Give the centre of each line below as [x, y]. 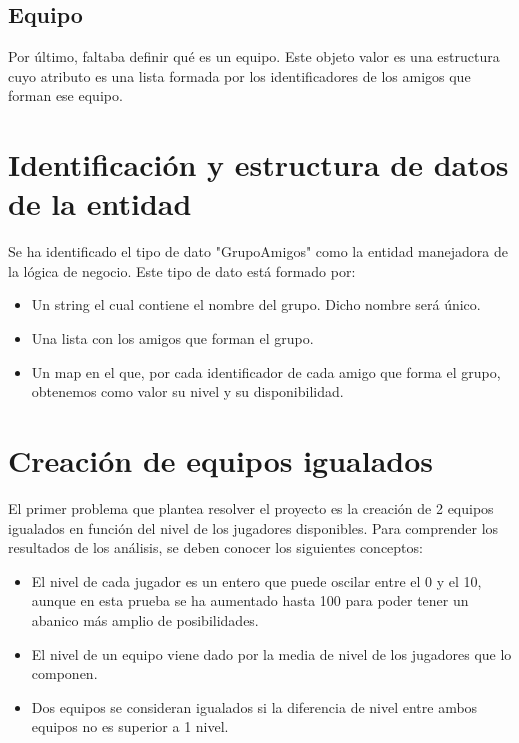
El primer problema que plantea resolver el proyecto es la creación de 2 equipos [251, 507]
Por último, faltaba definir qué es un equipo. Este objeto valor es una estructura [254, 56]
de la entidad [100, 203]
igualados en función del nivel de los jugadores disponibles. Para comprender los [253, 527]
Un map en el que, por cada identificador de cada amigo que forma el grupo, [266, 371]
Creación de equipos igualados [221, 460]
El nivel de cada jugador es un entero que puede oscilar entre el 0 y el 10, [256, 580]
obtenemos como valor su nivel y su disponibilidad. [187, 391]
